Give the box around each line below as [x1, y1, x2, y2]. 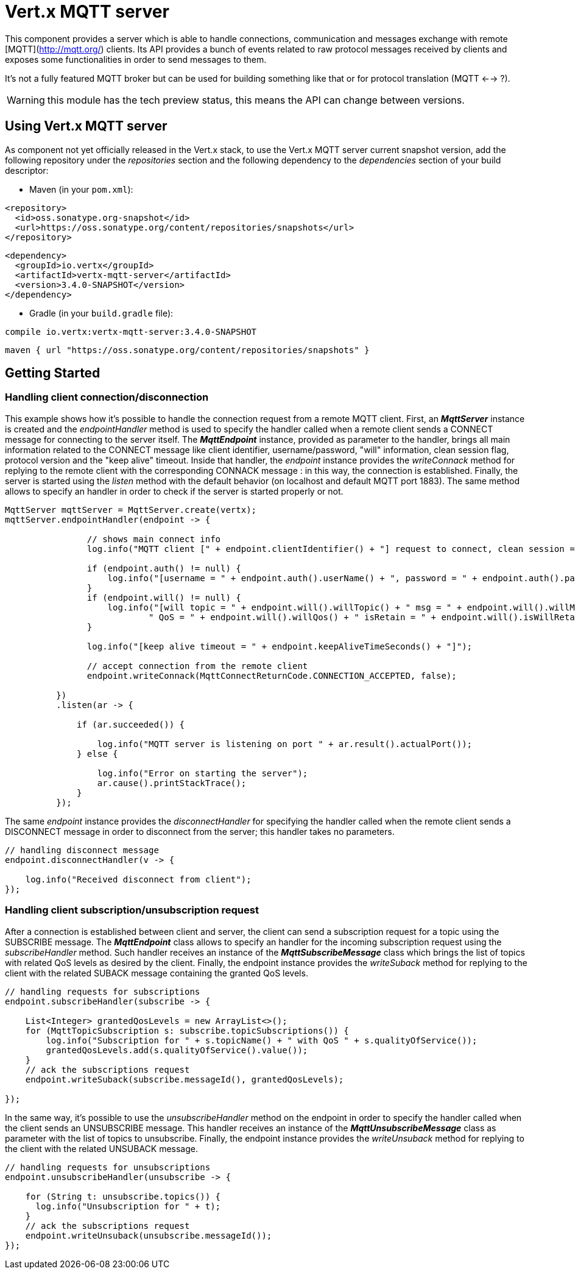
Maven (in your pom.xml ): [29, 184, 133, 195]
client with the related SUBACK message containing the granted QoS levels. [5, 967, 308, 978]
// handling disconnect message [5, 845, 159, 855]
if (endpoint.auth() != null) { [86, 563, 241, 573]
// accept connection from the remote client [86, 660, 308, 671]
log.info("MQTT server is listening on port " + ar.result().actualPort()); [97, 739, 473, 749]
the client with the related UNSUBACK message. [5, 1143, 198, 1154]
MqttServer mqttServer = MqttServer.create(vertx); [5, 504, 257, 515]
